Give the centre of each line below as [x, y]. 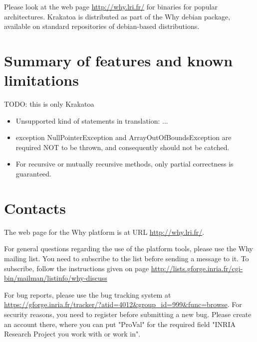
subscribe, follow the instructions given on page [77, 268]
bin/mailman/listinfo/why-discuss [56, 278]
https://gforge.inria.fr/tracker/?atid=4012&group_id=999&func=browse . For [123, 304]
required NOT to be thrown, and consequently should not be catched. [123, 147]
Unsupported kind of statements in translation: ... [92, 120]
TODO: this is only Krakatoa [49, 104]
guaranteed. [34, 174]
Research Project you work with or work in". [72, 334]
